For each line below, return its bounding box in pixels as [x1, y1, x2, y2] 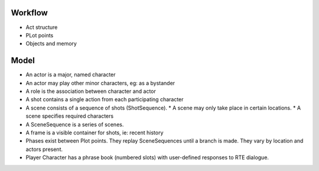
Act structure [25, 24, 58, 31]
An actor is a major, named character [25, 71, 116, 78]
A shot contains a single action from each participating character [25, 96, 184, 103]
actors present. [25, 146, 63, 153]
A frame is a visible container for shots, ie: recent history [25, 129, 164, 136]
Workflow [11, 8, 48, 18]
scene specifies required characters [25, 112, 114, 120]
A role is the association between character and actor [25, 88, 157, 95]
